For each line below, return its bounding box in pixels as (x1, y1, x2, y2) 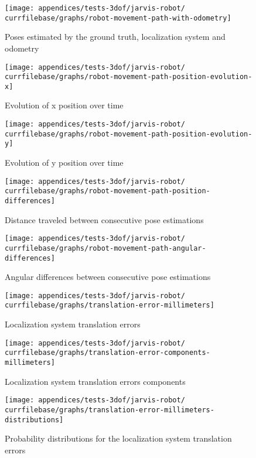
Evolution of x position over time (5, 99, 124, 111)
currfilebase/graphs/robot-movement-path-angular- (5, 244, 206, 252)
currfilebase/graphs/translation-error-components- (5, 348, 210, 357)
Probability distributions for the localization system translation (5, 432, 232, 445)
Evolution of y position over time (5, 156, 124, 169)
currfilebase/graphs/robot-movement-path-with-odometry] (5, 13, 231, 22)
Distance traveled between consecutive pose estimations (5, 213, 204, 225)
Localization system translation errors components (5, 375, 186, 387)
